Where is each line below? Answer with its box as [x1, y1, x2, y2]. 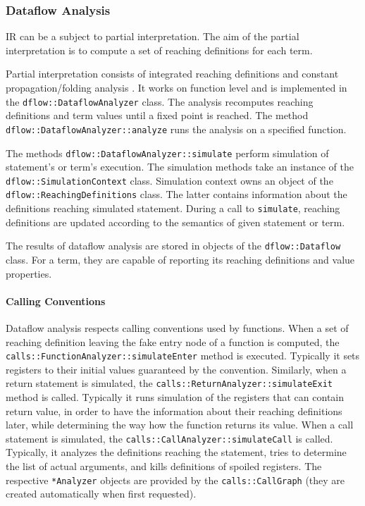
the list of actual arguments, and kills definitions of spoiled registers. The [6, 459, 322, 474]
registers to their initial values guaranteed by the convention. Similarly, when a [6, 362, 347, 376]
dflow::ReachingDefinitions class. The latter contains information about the [6, 187, 347, 202]
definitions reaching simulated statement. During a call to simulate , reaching [6, 201, 340, 216]
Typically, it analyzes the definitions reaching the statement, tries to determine [6, 445, 347, 459]
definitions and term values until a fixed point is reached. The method [6, 108, 309, 123]
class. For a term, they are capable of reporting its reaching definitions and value [6, 252, 355, 266]
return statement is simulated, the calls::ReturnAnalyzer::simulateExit [6, 376, 333, 390]
